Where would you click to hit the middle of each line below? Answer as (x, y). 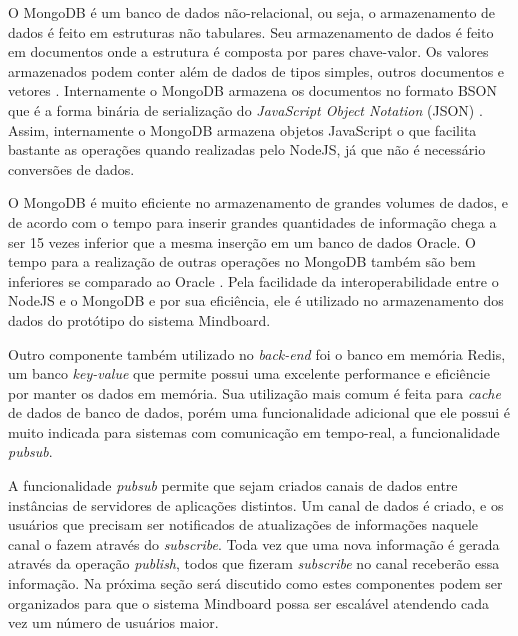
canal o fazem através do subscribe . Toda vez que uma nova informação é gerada (254, 543)
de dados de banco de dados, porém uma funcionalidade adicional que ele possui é (259, 412)
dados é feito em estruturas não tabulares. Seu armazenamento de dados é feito (251, 31)
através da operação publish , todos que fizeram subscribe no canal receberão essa (254, 563)
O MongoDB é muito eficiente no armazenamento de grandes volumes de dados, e (258, 202)
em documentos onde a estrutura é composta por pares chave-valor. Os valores (248, 51)
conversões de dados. (71, 168)
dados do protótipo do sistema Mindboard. (139, 319)
